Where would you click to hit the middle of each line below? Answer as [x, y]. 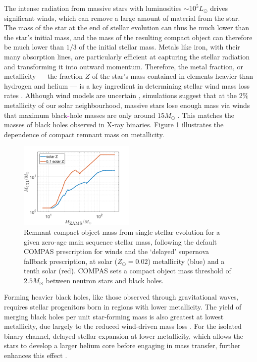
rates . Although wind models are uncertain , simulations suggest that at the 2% [126, 95]
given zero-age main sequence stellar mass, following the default [121, 241]
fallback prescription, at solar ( [71, 261]
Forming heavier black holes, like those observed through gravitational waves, [121, 297]
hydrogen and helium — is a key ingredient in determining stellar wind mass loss [127, 85]
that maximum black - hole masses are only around [80, 115]
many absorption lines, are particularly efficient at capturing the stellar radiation [127, 56]
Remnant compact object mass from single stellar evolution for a [122, 232]
